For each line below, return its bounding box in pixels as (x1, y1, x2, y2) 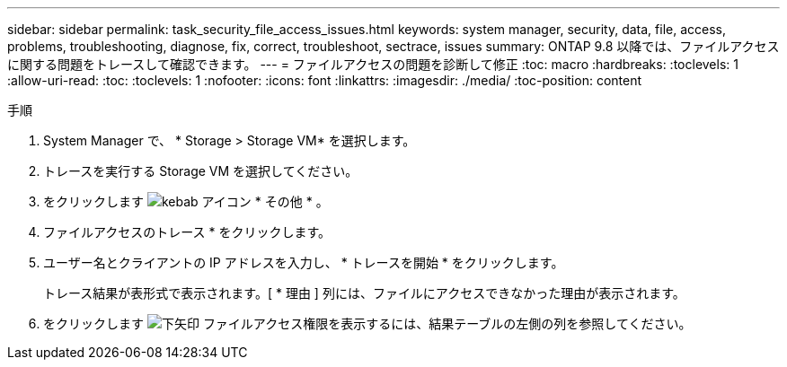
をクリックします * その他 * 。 (43, 194, 329, 209)
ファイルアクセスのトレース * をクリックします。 (43, 224, 332, 240)
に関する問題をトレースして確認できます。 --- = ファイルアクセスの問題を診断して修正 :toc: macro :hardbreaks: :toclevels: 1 (7, 57, 738, 72)
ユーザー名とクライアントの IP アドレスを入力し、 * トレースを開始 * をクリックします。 (43, 255, 564, 270)
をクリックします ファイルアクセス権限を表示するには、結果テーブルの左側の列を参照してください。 (43, 316, 692, 331)
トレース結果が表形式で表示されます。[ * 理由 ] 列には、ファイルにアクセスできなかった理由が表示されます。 (43, 285, 685, 301)
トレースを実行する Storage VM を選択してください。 (43, 163, 358, 179)
